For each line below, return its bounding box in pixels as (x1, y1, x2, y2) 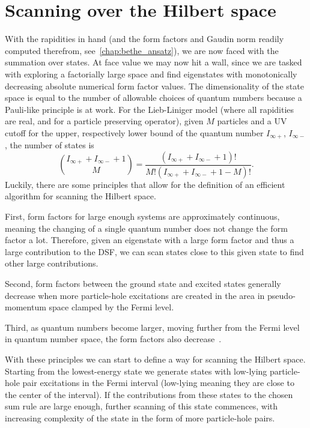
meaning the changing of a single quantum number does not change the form (5, 222, 288, 234)
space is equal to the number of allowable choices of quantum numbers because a (5, 91, 302, 104)
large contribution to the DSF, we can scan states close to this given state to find (5, 245, 304, 258)
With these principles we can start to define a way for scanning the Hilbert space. (5, 352, 306, 365)
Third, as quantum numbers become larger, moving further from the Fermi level (5, 321, 300, 333)
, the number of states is (5, 139, 94, 151)
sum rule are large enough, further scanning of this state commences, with (5, 400, 278, 412)
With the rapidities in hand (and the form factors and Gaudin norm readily (5, 32, 284, 45)
